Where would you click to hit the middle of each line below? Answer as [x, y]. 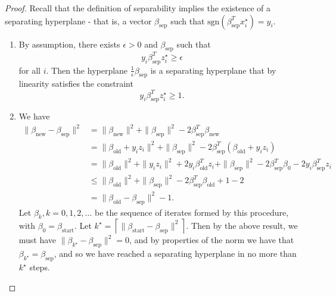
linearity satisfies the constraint [76, 84]
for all [30, 70]
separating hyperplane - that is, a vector [78, 21]
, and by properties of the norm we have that [211, 240]
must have [38, 240]
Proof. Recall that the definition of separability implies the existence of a [138, 8]
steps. [40, 267]
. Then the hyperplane [87, 70]
